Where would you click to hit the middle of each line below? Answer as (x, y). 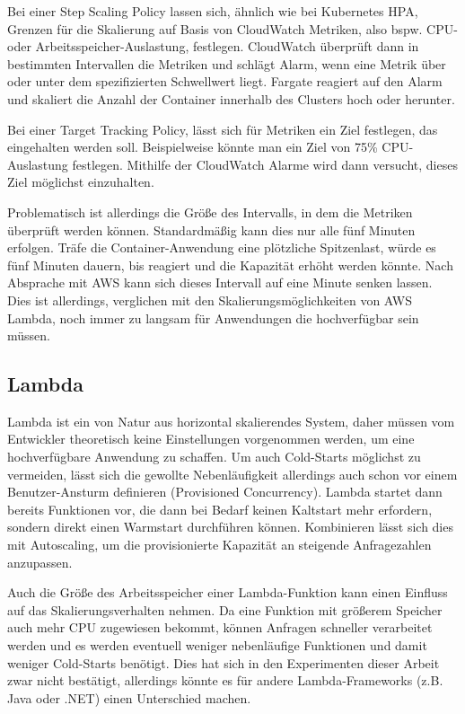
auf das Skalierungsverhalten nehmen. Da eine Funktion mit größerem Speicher (225, 609)
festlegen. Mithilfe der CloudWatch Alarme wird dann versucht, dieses (265, 164)
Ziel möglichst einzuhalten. (81, 182)
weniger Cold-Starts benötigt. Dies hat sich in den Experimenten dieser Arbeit (224, 662)
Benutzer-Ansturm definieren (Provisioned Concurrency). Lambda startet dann (225, 492)
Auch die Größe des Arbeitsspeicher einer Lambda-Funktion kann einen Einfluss (228, 592)
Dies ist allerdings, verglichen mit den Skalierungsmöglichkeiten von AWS (210, 300)
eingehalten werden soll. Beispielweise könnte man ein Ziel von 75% (193, 147)
